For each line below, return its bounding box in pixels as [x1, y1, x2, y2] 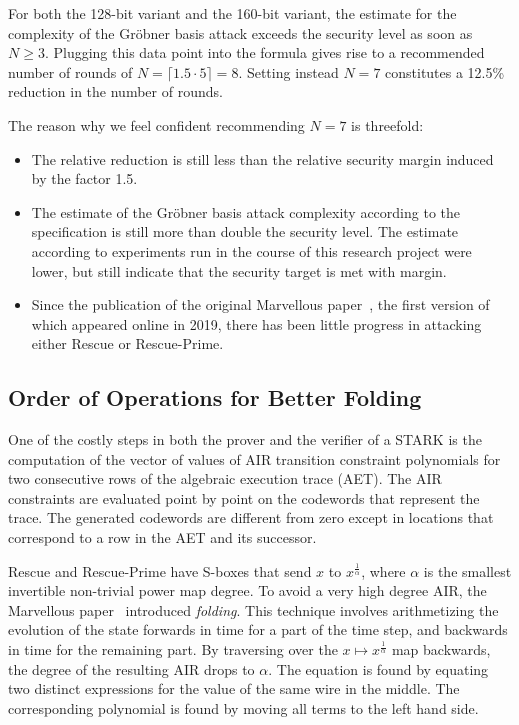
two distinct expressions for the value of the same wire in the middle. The [8, 678, 460, 699]
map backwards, [391, 639, 491, 660]
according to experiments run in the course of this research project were [31, 240, 472, 261]
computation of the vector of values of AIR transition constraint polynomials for [8, 448, 501, 469]
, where [361, 560, 406, 581]
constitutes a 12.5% [385, 61, 505, 82]
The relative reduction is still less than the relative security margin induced [31, 148, 494, 169]
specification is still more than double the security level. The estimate [31, 221, 459, 242]
